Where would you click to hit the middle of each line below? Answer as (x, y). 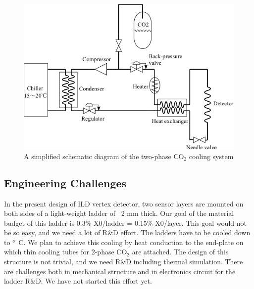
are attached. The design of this (180, 252)
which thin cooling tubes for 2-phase (59, 252)
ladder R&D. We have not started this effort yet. (78, 281)
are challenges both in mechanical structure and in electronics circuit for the (120, 271)
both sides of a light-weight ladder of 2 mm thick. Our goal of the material (119, 213)
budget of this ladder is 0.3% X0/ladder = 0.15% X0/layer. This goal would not (125, 223)
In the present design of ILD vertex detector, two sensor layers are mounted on (124, 203)
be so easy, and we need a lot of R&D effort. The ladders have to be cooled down (127, 232)
